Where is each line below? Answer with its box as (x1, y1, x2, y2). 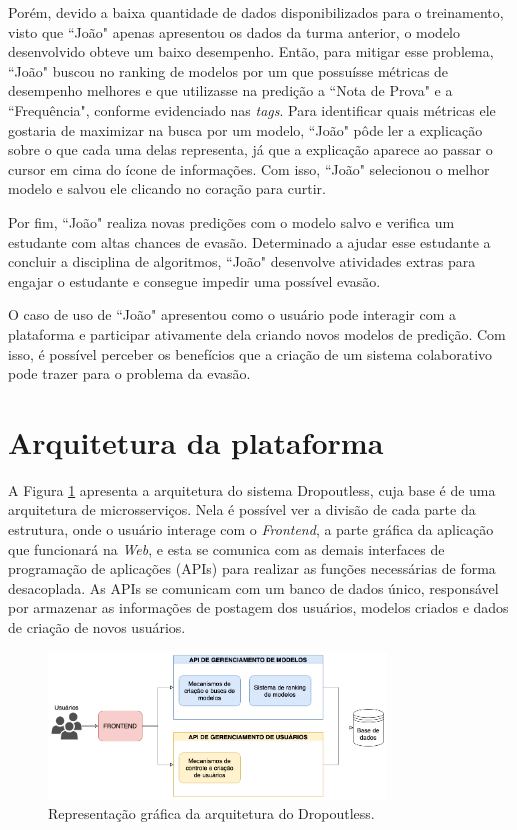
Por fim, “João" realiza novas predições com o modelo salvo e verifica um (8, 211, 455, 232)
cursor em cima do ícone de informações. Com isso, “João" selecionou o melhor (8, 158, 490, 179)
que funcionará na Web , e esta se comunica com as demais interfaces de (8, 538, 445, 559)
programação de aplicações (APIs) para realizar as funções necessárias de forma (8, 558, 496, 579)
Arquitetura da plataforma (8, 421, 384, 462)
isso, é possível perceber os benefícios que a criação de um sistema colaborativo (8, 343, 493, 364)
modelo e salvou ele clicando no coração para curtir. (8, 178, 326, 199)
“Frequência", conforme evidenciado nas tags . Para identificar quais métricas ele (8, 99, 496, 120)
